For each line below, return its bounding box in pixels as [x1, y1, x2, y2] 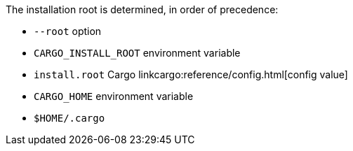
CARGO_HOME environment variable [34, 90, 194, 102]
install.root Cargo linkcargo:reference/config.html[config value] [34, 69, 348, 80]
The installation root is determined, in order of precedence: [6, 3, 279, 15]
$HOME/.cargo [34, 113, 105, 124]
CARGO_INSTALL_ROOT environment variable [34, 47, 241, 59]
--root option [34, 25, 102, 37]
